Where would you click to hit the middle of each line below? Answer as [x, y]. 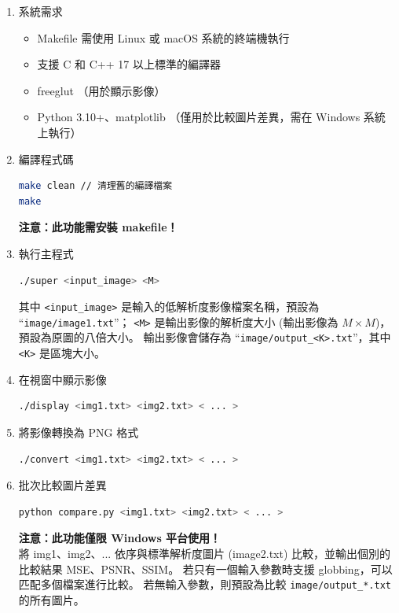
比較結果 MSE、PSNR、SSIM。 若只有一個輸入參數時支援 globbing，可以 [205, 569]
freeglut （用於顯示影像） [101, 90]
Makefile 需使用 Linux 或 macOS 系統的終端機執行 [163, 37]
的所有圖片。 [51, 599]
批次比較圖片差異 [62, 485]
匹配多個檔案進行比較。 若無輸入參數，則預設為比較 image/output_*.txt [205, 584]
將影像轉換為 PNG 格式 [79, 432]
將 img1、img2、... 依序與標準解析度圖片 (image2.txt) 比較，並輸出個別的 [205, 553]
